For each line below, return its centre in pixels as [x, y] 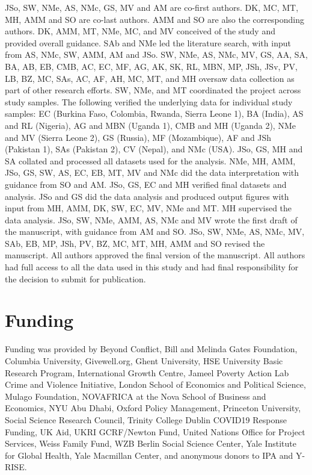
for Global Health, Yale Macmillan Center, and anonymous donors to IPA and [149, 455]
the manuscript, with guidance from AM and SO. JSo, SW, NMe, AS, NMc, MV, [155, 231]
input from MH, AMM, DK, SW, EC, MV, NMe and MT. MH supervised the [148, 208]
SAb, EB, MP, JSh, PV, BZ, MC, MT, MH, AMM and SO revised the [135, 243]
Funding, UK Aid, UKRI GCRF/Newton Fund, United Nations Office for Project [155, 431]
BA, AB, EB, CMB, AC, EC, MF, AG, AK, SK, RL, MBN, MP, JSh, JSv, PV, [151, 66]
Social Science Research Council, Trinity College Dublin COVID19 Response [146, 419]
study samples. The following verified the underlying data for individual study [149, 101]
